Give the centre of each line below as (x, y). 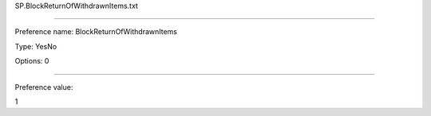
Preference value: (44, 87)
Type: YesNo (36, 46)
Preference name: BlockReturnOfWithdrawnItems (96, 32)
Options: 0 (32, 61)
